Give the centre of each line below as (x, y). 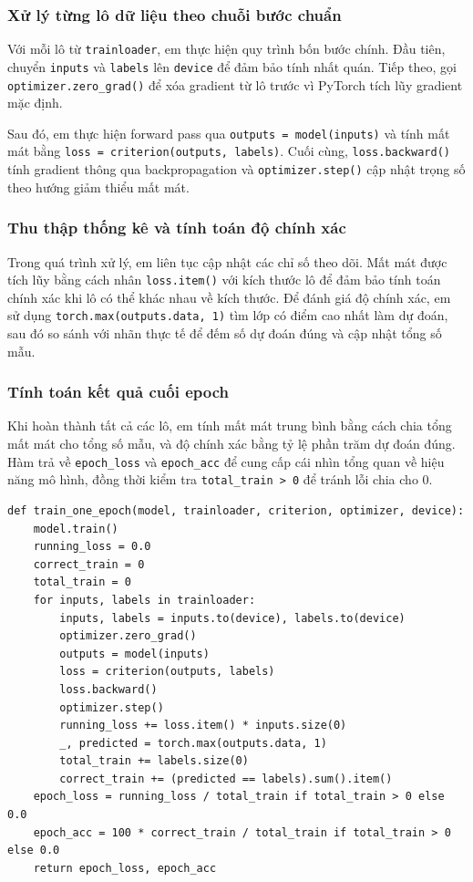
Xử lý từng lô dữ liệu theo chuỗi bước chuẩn (175, 14)
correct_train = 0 (89, 564)
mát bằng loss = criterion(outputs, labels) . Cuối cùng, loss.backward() (229, 151)
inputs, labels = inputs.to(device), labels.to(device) (232, 618)
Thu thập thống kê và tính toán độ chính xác (177, 228)
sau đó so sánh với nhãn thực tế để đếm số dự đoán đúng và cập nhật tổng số (225, 333)
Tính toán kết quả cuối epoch (118, 392)
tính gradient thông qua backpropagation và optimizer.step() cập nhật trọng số (236, 169)
